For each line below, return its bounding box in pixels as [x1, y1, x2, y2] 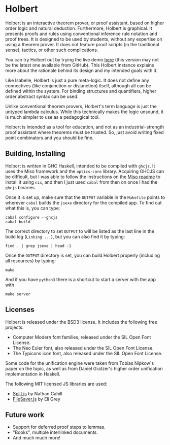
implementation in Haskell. [5, 371, 61, 377]
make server [5, 291, 30, 297]
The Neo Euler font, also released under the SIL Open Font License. [12, 345, 154, 351]
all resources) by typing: [5, 257, 56, 264]
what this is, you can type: [5, 205, 60, 211]
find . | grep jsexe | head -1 [5, 243, 72, 249]
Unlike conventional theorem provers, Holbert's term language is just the [5, 103, 157, 109]
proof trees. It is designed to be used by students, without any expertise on [5, 36, 162, 42]
